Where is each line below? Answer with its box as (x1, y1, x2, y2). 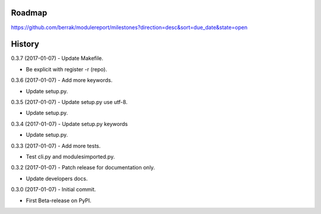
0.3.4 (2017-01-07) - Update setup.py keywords (11, 120, 128, 127)
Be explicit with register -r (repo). (26, 65, 107, 73)
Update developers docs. (26, 175, 88, 182)
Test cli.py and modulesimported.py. (26, 153, 115, 160)
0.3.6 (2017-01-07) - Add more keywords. (11, 77, 113, 84)
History (11, 39, 40, 49)
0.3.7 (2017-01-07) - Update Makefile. (11, 55, 103, 62)
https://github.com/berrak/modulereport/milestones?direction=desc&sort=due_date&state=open (11, 24, 248, 31)
